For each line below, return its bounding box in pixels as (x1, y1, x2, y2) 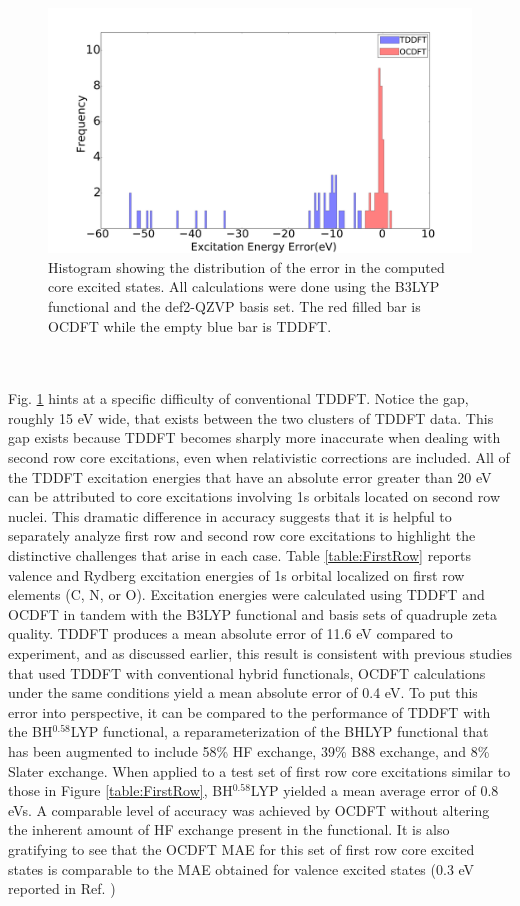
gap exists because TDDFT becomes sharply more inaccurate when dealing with (8, 427, 501, 448)
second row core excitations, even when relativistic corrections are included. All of (8, 447, 510, 468)
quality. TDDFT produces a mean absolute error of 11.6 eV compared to (8, 623, 453, 644)
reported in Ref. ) (8, 878, 116, 899)
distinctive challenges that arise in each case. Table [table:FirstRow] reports (8, 545, 471, 566)
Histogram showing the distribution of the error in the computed (48, 256, 445, 277)
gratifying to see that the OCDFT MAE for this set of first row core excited (8, 838, 475, 859)
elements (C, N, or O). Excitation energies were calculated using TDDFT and (8, 584, 485, 605)
